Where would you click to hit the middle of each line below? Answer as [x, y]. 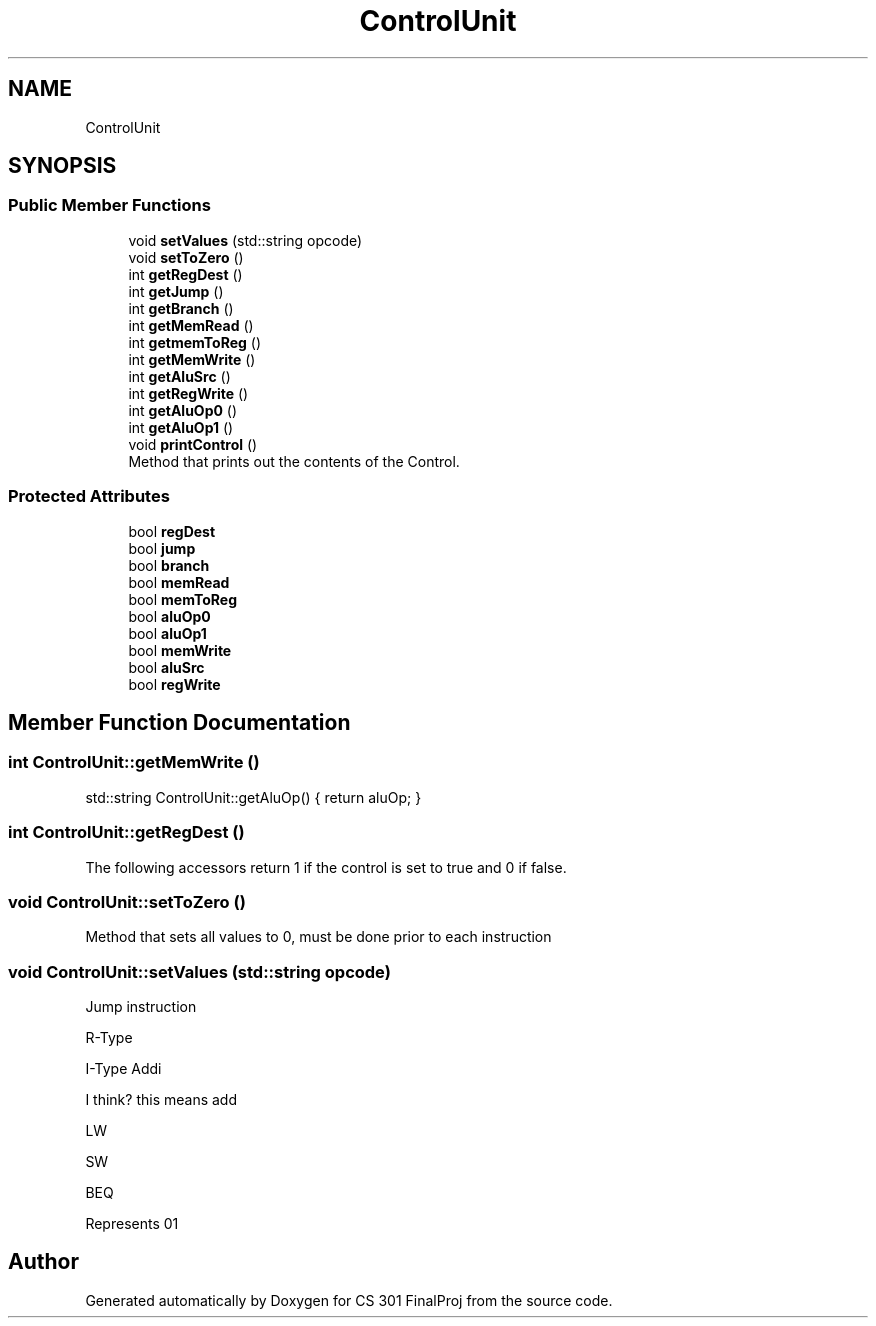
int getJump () [176, 291]
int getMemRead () [191, 325]
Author [43, 1262]
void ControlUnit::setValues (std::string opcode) [199, 971]
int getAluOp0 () [183, 410]
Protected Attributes [89, 496]
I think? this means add [161, 1100]
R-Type [109, 1038]
